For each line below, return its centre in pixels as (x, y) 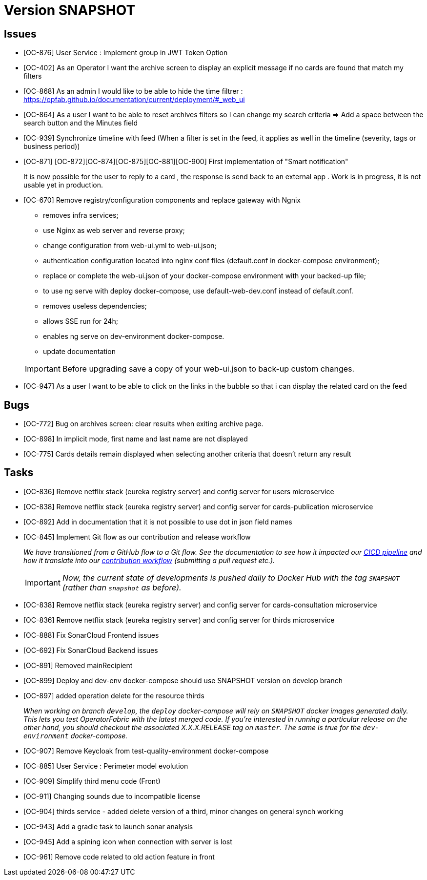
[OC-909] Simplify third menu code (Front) (92, 781)
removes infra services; (81, 215)
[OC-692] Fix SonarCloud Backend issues (91, 650)
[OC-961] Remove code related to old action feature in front (119, 857)
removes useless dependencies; (95, 306)
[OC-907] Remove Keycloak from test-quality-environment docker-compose (146, 751)
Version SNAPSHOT (70, 10)
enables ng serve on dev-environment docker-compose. (134, 336)
